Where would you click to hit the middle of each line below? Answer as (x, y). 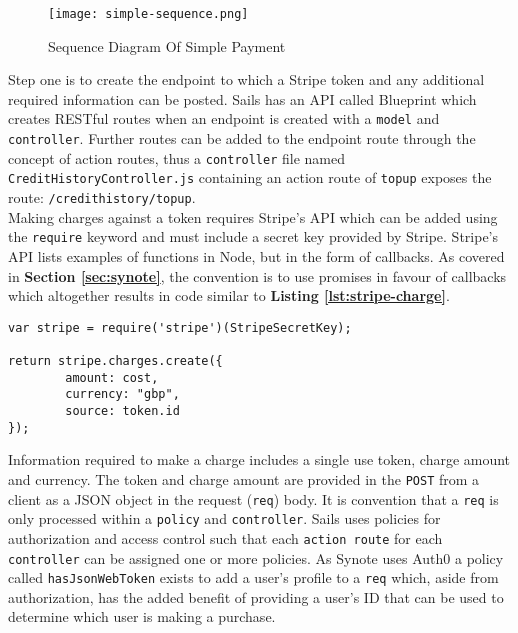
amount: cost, (112, 377)
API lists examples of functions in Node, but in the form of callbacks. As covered (256, 255)
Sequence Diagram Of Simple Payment (167, 45)
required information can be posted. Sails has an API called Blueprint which (242, 98)
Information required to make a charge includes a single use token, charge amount (259, 459)
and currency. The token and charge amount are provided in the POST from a (244, 478)
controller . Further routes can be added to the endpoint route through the (242, 138)
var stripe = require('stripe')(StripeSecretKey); (180, 327)
